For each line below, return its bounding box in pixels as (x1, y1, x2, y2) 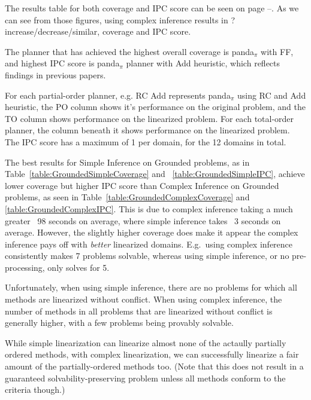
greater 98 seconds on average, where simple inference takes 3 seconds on (5, 214, 281, 227)
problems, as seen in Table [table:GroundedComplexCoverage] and (5, 191, 250, 203)
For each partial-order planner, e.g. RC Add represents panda (5, 88, 231, 101)
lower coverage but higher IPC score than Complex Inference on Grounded (5, 179, 279, 191)
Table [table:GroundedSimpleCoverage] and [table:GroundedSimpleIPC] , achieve (5, 167, 305, 180)
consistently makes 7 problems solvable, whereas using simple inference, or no (5, 249, 289, 262)
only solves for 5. (47, 261, 110, 273)
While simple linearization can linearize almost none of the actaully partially (5, 336, 286, 349)
